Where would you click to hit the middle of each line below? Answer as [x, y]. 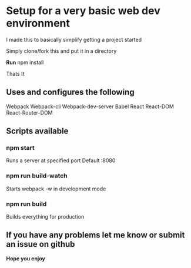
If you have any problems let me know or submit [95, 235]
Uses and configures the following [70, 92]
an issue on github [41, 244]
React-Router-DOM [29, 112]
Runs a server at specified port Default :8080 [61, 160]
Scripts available [37, 131]
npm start [21, 148]
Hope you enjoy [26, 258]
